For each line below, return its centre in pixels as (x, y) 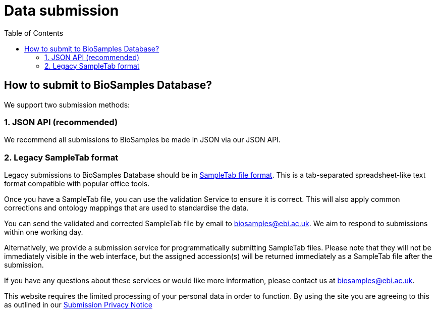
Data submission (62, 11)
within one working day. (44, 232)
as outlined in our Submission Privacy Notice (78, 305)
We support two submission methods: (67, 105)
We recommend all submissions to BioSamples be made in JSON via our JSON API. (142, 140)
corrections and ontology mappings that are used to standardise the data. (126, 208)
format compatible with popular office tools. (77, 184)
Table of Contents (34, 33)
